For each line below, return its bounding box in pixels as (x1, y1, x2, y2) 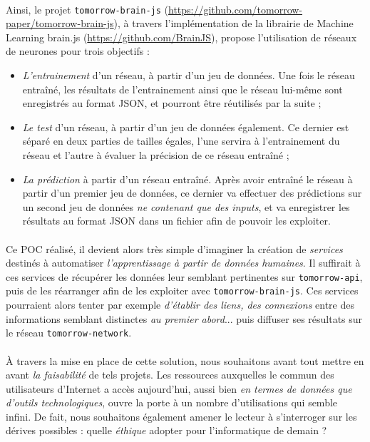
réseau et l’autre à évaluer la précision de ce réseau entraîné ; (22, 148, 289, 162)
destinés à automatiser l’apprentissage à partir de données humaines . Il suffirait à (6, 255, 361, 270)
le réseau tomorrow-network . (6, 325, 132, 340)
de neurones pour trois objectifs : (6, 43, 150, 58)
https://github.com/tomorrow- (168, 1, 303, 16)
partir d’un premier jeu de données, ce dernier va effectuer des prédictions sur (22, 185, 362, 200)
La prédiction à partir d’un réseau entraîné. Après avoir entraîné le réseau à (22, 171, 353, 186)
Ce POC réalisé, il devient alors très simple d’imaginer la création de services (6, 241, 343, 256)
